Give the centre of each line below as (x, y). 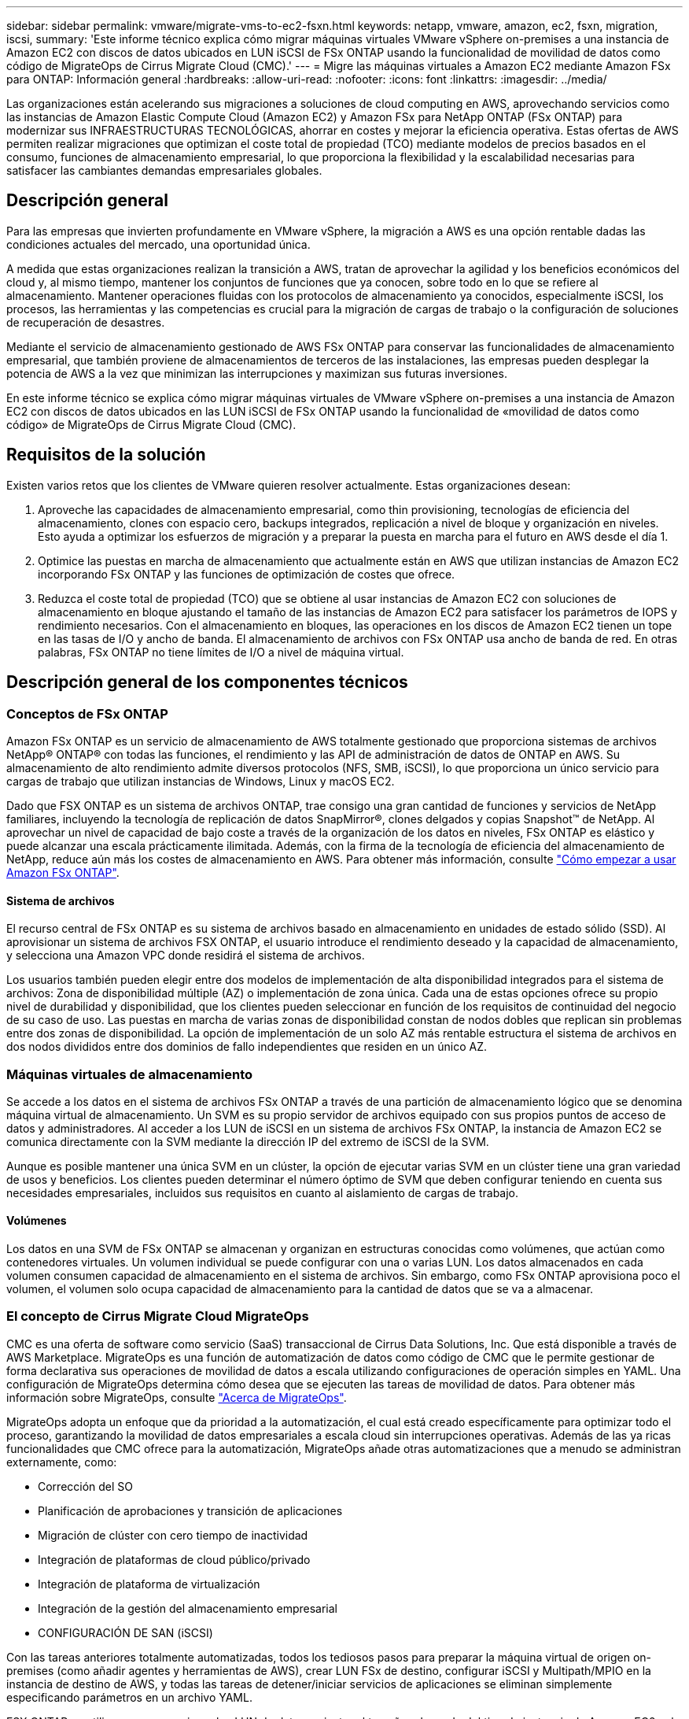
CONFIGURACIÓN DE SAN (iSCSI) (125, 1632)
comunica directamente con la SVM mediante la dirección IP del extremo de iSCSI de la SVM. (248, 1141)
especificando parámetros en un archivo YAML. (129, 1697)
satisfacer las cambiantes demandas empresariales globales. (164, 170)
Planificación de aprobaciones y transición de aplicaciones (190, 1510)
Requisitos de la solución (106, 455)
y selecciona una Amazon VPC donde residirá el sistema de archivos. (186, 956)
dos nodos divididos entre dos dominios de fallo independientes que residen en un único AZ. (247, 1047)
